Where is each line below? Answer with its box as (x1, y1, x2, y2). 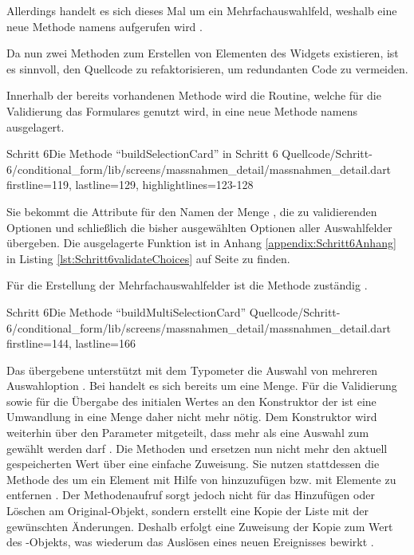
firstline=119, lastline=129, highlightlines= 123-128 (6, 176, 254, 193)
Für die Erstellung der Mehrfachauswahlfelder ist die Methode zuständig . (6, 277, 368, 293)
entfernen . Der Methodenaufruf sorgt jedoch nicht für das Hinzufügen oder (6, 486, 375, 503)
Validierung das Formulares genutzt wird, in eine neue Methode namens (6, 102, 358, 119)
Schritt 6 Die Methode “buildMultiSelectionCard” (6, 303, 246, 320)
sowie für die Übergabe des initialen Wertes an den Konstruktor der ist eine (6, 392, 377, 409)
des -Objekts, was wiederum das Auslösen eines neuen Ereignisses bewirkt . (6, 533, 374, 550)
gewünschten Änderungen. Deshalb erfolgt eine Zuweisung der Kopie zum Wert (6, 518, 393, 534)
